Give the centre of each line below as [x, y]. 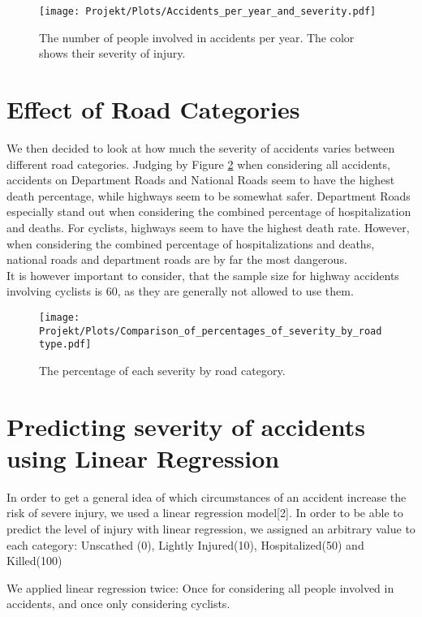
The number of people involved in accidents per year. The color [197, 37]
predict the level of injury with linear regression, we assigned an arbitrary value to [211, 528]
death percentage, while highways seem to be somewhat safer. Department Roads [209, 195]
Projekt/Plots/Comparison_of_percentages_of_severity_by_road [211, 331]
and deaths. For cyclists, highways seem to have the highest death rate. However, [208, 227]
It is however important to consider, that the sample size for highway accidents [203, 275]
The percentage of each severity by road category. [162, 370]
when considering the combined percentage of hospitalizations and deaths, [191, 243]
